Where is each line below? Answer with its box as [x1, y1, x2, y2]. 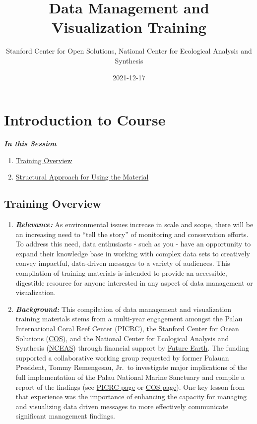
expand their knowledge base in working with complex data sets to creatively [15, 248, 250, 258]
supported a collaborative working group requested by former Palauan [15, 352, 229, 363]
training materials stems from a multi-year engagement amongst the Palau [15, 313, 243, 324]
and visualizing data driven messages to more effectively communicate [15, 401, 228, 411]
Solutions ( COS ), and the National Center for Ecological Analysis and [15, 333, 229, 343]
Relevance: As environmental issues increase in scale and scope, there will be [15, 219, 254, 230]
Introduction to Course [4, 110, 166, 130]
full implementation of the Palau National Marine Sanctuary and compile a [15, 371, 245, 382]
